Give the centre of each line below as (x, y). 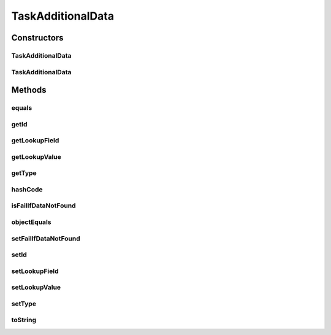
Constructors (37, 38)
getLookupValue (36, 156)
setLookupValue (36, 287)
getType (24, 173)
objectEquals (31, 222)
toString (24, 320)
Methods (29, 90)
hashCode (27, 189)
